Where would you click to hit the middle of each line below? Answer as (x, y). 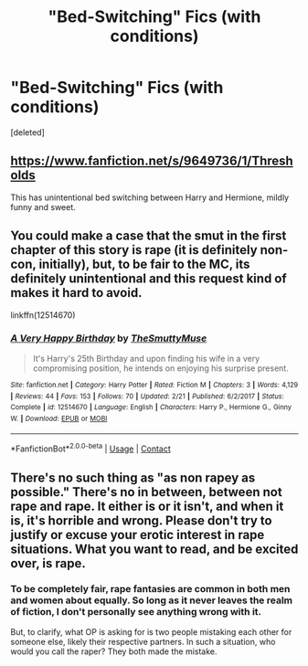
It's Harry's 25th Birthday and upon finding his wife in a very (146, 358)
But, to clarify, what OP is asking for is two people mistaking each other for (151, 631)
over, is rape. (48, 563)
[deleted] (27, 132)
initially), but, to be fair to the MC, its (144, 264)
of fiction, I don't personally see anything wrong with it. (136, 612)
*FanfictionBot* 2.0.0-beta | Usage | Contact (91, 448)
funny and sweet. (43, 206)
